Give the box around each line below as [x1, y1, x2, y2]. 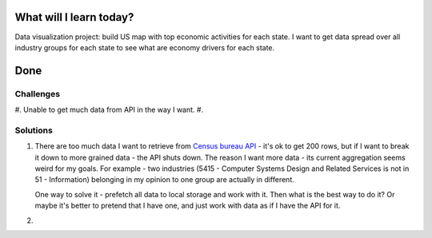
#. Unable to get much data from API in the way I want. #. [14, 105, 204, 115]
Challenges [14, 88, 60, 99]
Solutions [14, 125, 54, 136]
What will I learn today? [14, 10, 134, 24]
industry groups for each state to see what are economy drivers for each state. [14, 42, 275, 52]
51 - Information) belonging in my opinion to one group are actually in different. [34, 175, 295, 184]
